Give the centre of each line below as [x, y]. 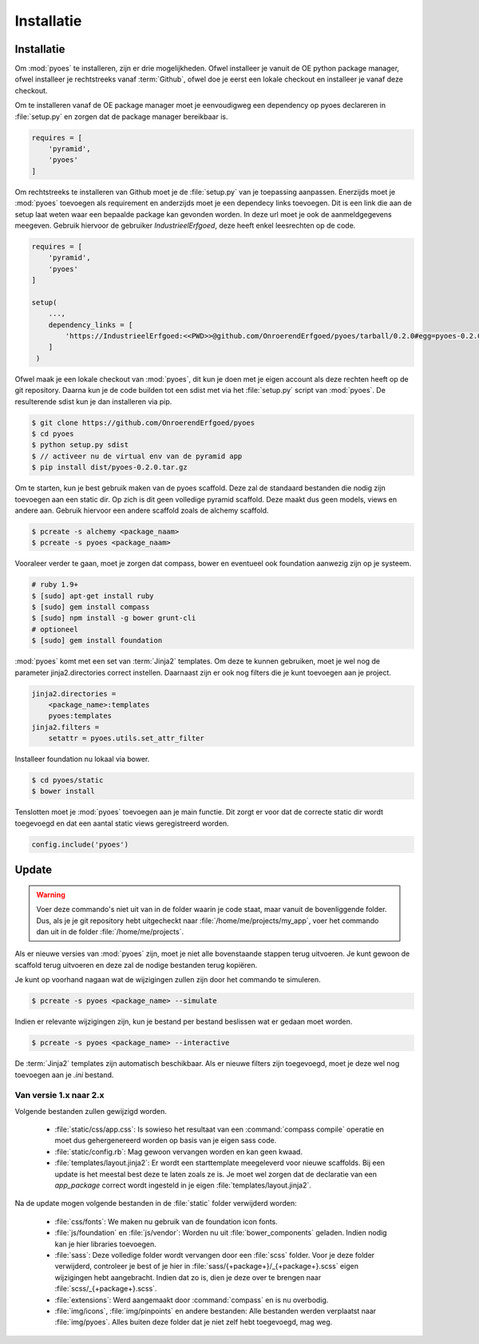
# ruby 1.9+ [55, 585]
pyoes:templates [80, 716]
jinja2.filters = [65, 727]
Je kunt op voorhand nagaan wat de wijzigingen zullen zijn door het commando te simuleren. [168, 980]
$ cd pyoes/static [67, 780]
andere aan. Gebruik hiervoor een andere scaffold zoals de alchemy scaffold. [142, 510]
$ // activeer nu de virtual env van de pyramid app [137, 456]
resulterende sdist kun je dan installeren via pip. [93, 401]
